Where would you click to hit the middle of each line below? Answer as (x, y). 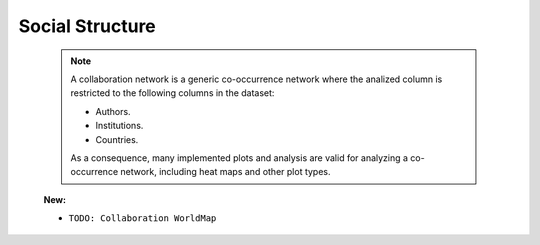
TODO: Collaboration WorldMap (142, 218)
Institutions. (119, 126)
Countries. (117, 139)
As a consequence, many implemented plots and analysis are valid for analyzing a (239, 157)
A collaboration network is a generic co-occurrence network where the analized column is (256, 79)
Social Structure (87, 26)
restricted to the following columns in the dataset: (172, 93)
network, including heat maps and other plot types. (225, 172)
